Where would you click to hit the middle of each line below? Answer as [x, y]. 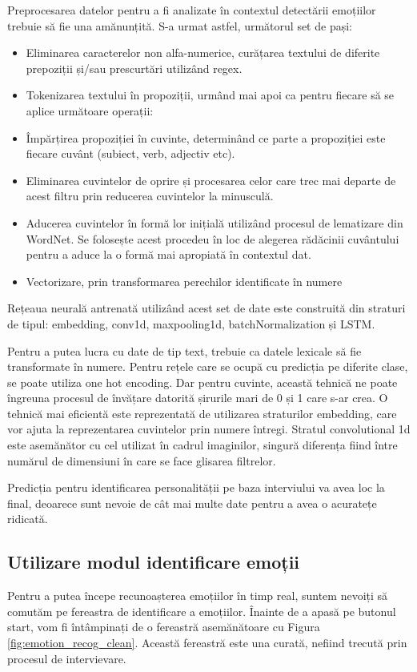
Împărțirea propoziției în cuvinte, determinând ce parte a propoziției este [206, 137]
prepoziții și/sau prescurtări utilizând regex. [134, 68]
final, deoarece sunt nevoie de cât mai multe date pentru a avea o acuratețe [192, 503]
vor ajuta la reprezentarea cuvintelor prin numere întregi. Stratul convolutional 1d [209, 429]
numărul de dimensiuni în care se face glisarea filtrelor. [142, 460]
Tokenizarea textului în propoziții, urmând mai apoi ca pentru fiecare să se [210, 95]
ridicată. [28, 519]
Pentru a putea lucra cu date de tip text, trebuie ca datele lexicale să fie [184, 350]
